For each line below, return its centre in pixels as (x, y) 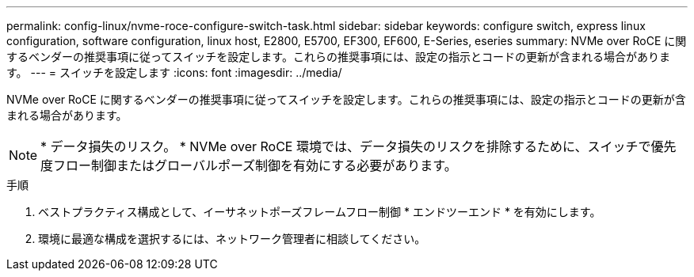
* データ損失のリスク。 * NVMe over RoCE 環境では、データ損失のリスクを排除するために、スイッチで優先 (358, 146)
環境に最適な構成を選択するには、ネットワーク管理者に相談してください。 (232, 239)
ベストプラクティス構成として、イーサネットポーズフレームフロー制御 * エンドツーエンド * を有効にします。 (320, 212)
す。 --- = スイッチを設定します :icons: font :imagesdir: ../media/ (174, 72)
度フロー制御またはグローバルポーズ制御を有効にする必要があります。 (249, 165)
